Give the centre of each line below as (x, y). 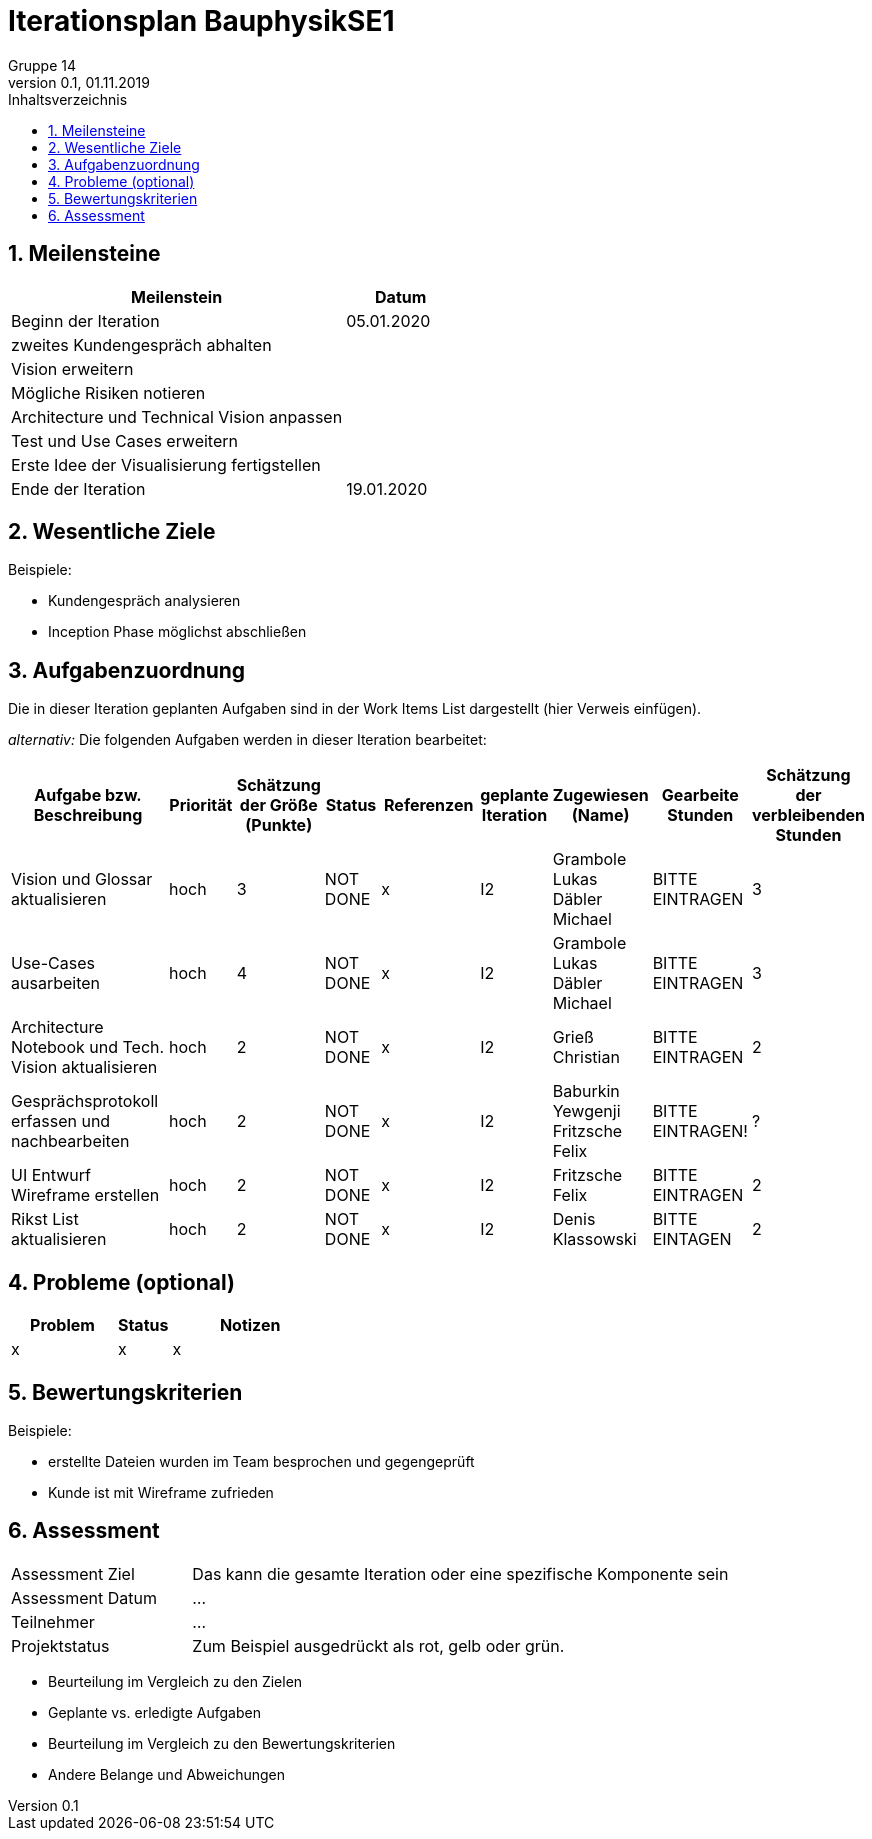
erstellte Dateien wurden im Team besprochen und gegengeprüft (261, 1461)
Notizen (250, 1325)
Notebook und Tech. (88, 1047)
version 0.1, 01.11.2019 (79, 82)
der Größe (278, 805)
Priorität (201, 805)
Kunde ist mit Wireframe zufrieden (161, 1492)
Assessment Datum (84, 1597)
